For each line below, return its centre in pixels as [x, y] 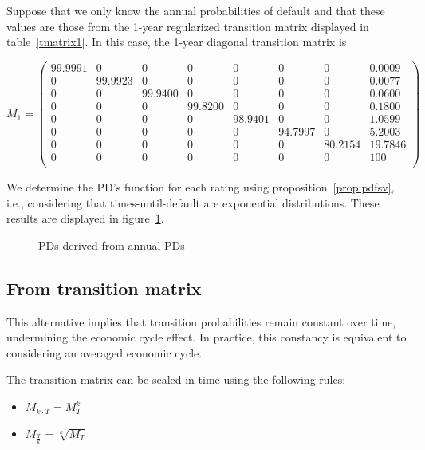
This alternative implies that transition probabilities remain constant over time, [201, 321]
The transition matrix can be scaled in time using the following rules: [176, 379]
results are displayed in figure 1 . [85, 218]
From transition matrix [104, 288]
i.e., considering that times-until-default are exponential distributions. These [193, 202]
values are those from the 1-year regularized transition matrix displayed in [188, 26]
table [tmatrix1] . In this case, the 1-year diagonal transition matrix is [177, 42]
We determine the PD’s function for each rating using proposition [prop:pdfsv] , [201, 187]
